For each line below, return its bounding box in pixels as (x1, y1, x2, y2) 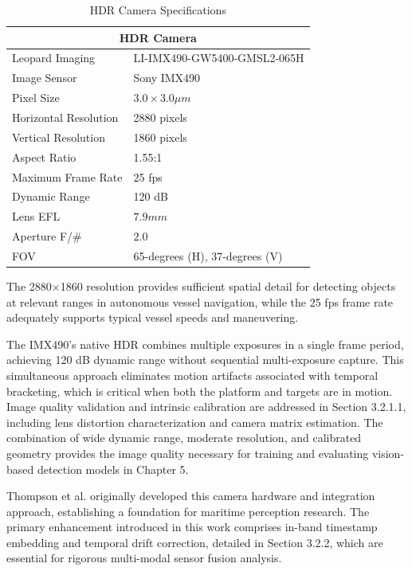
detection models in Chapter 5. (37, 460, 189, 477)
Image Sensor (12, 69, 77, 86)
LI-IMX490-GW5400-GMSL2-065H (133, 49, 304, 66)
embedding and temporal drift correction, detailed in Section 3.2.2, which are (6, 534, 383, 550)
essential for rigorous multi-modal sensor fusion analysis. (6, 549, 282, 566)
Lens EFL (12, 208, 61, 225)
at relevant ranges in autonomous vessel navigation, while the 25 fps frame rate (6, 293, 394, 310)
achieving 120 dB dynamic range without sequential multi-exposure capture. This (6, 351, 404, 368)
